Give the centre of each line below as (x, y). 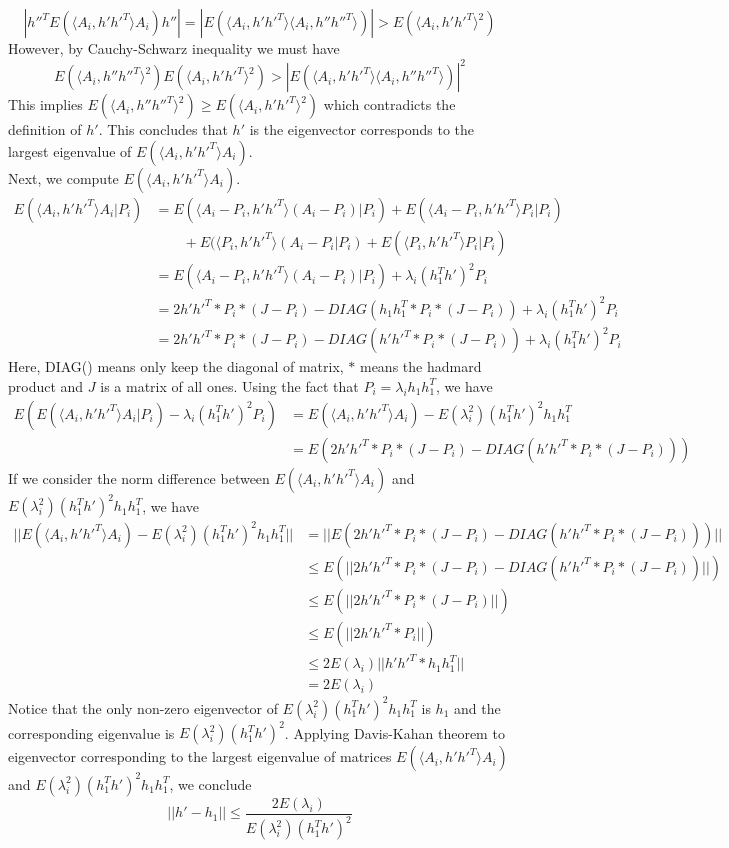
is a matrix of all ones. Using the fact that (229, 385)
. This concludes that (163, 129)
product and (46, 385)
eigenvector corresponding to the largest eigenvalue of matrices (200, 756)
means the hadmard (420, 366)
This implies (45, 104)
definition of (45, 129)
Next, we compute (63, 177)
